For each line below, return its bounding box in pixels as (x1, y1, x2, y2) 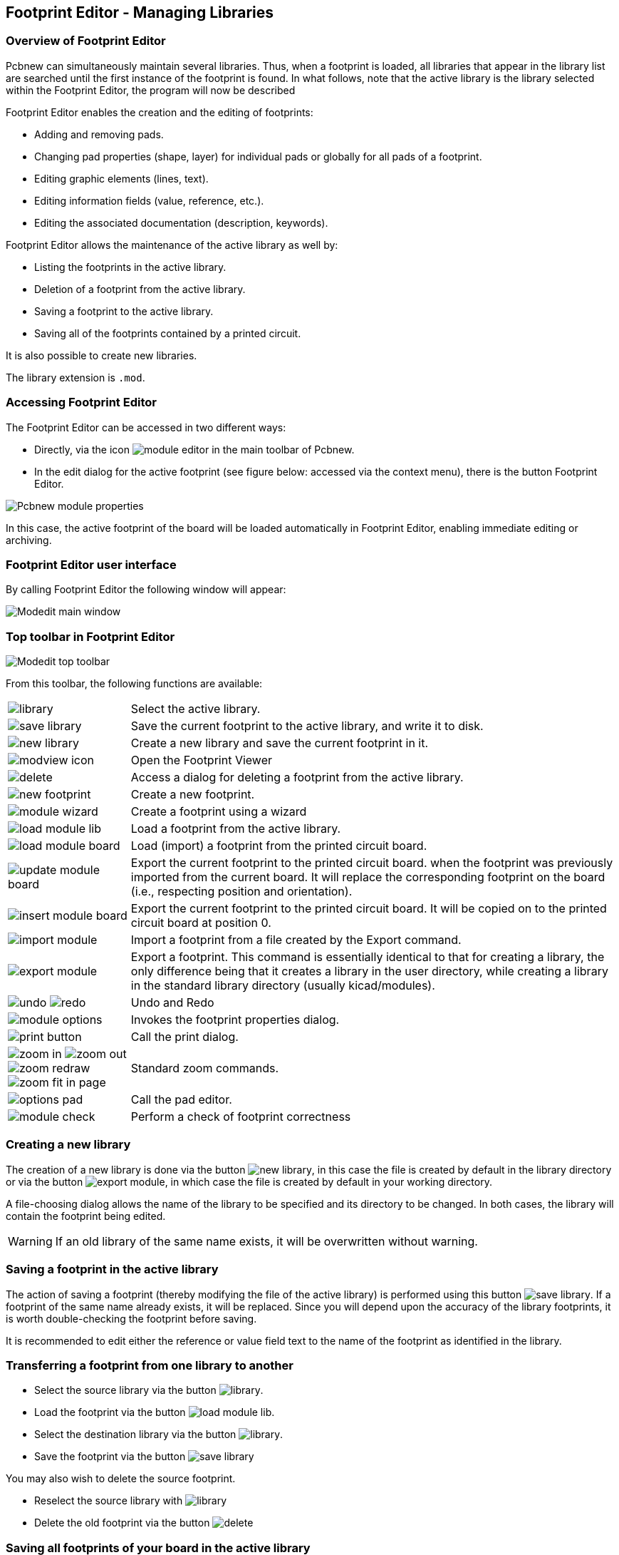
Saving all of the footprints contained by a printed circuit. (34, 327, 301, 339)
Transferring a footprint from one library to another (6, 1358, 293, 1372)
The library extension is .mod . (6, 371, 145, 384)
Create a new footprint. (130, 787, 255, 802)
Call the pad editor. (130, 1092, 232, 1107)
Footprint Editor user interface (6, 557, 177, 572)
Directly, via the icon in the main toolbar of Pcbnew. (34, 443, 355, 456)
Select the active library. (130, 702, 261, 717)
